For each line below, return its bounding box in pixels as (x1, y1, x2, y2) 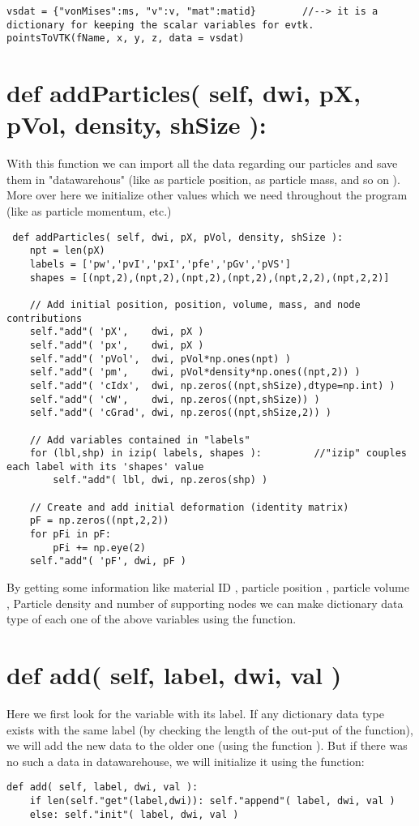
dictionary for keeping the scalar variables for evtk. (6, 19, 314, 31)
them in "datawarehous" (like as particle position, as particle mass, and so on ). (6, 170, 400, 187)
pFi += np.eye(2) (53, 541, 146, 554)
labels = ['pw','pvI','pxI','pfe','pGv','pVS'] (29, 258, 291, 270)
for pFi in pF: (29, 529, 111, 541)
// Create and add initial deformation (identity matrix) (29, 501, 349, 513)
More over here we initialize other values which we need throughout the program (6, 186, 408, 203)
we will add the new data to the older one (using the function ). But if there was (6, 737, 408, 754)
